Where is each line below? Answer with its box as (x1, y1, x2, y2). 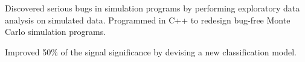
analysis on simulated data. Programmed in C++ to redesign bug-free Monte (5, 13, 291, 26)
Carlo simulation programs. (5, 25, 106, 38)
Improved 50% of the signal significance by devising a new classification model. (5, 45, 297, 58)
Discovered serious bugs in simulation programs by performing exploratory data (5, 2, 300, 14)
